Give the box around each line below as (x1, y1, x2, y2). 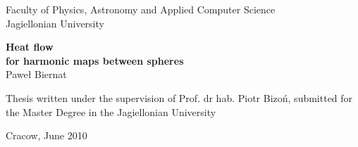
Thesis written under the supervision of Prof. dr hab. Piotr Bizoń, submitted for (6, 90, 353, 105)
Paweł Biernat (6, 67, 67, 82)
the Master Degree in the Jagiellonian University (6, 104, 216, 119)
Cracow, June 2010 (6, 128, 87, 143)
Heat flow (6, 39, 54, 54)
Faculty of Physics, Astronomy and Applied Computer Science (6, 2, 276, 16)
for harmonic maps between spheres (6, 53, 184, 68)
